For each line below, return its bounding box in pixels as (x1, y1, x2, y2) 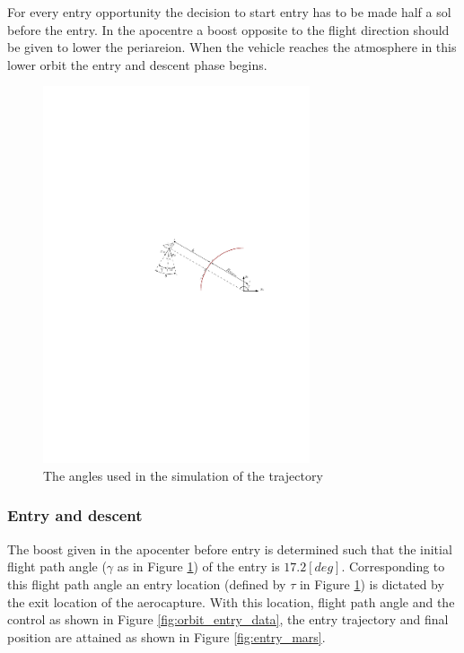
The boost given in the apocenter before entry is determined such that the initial (7, 539, 452, 558)
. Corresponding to (341, 557, 445, 576)
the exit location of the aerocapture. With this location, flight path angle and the (7, 592, 455, 611)
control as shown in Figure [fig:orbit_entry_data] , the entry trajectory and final (7, 610, 449, 629)
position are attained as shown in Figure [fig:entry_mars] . (7, 627, 326, 646)
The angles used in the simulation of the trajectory (43, 466, 323, 484)
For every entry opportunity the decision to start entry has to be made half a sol (7, 3, 451, 21)
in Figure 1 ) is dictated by (299, 574, 444, 593)
